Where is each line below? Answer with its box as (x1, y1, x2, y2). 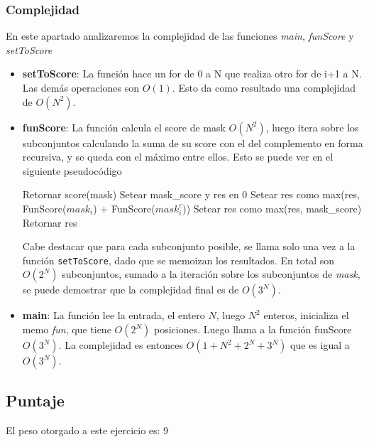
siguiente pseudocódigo (22, 163, 122, 178)
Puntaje (6, 389, 65, 411)
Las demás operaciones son (22, 80, 140, 95)
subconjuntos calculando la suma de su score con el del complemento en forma (22, 135, 363, 150)
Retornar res (22, 215, 77, 230)
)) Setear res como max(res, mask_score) (182, 200, 362, 215)
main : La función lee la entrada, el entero (22, 308, 205, 323)
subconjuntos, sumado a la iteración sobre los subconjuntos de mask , (62, 266, 360, 281)
